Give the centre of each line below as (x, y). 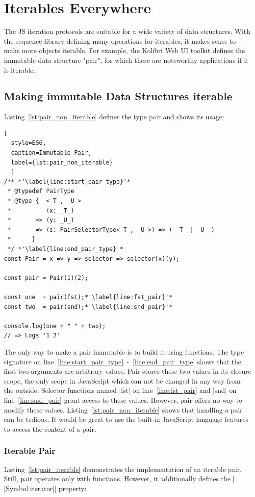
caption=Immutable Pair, (51, 153)
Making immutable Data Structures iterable (118, 96)
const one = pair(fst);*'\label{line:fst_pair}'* (88, 297)
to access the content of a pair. (50, 428)
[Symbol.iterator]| (30, 488)
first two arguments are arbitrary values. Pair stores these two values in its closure (128, 371)
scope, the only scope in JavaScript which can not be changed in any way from (122, 380)
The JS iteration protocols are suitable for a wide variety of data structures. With (127, 31)
